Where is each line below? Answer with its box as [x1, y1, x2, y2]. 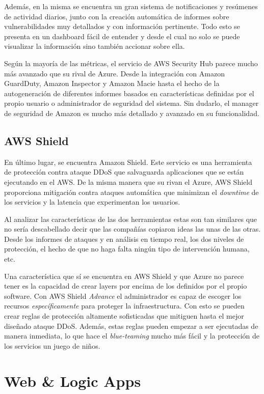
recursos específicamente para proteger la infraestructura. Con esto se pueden [4, 300, 245, 311]
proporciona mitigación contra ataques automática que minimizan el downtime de [4, 186, 259, 197]
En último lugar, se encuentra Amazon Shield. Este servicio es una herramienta [4, 156, 252, 167]
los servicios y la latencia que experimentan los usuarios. [4, 196, 180, 207]
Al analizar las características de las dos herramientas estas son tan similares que [4, 213, 257, 224]
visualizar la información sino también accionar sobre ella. [4, 41, 185, 51]
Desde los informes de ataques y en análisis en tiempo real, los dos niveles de [4, 233, 244, 244]
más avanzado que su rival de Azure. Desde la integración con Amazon [4, 68, 225, 78]
